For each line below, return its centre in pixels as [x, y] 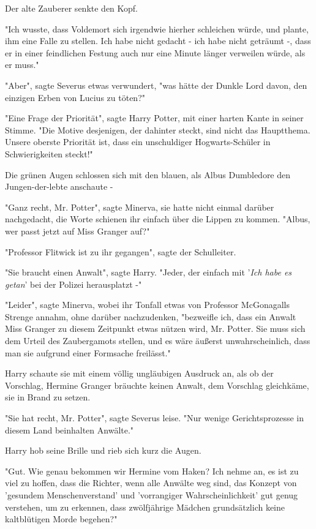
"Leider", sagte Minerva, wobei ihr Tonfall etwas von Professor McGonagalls [147, 305]
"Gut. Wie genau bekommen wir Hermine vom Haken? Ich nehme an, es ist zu [152, 471]
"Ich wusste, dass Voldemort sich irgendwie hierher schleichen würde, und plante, [157, 28]
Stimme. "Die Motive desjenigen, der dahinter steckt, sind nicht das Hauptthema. [158, 129]
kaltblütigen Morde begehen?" [61, 519]
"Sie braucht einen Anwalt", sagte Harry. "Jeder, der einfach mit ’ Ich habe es [149, 272]
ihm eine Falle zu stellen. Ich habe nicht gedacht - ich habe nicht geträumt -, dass [158, 41]
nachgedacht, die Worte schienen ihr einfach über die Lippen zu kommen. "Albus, [158, 219]
